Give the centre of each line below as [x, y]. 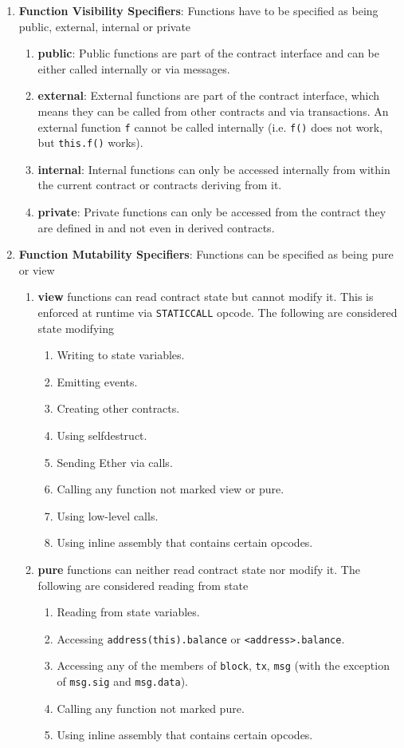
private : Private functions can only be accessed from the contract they [212, 212]
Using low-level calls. [108, 515]
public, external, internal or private [105, 26]
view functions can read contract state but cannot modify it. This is [206, 297]
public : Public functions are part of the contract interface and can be [208, 53]
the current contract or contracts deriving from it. [160, 185]
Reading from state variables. [128, 612]
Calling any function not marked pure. [151, 708]
